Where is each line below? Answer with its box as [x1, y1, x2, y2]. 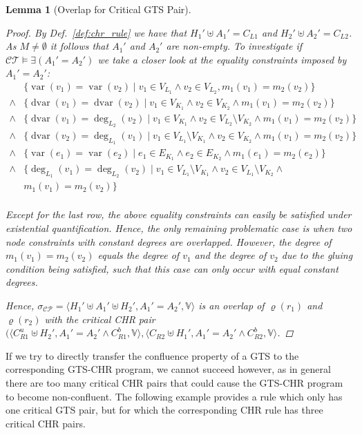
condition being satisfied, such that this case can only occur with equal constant [6, 261, 339, 275]
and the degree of [194, 248, 267, 262]
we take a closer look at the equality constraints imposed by [97, 52, 347, 66]
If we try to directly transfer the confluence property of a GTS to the [6, 348, 299, 362]
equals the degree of [97, 248, 180, 262]
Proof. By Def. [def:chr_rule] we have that [6, 25, 187, 39]
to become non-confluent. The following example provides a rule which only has [6, 389, 343, 403]
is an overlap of [198, 298, 265, 312]
